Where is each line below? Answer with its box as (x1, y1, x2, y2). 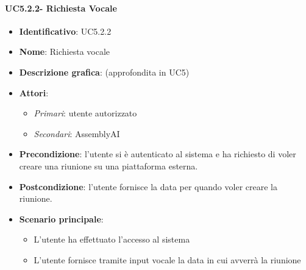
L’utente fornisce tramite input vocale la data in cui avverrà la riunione (34, 253, 301, 266)
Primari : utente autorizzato (34, 107, 137, 119)
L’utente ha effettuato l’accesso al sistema (34, 233, 190, 246)
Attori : (19, 86, 49, 99)
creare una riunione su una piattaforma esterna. (19, 159, 198, 172)
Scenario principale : (19, 212, 104, 225)
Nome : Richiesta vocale (19, 45, 110, 58)
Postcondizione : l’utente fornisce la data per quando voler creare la (19, 180, 277, 193)
